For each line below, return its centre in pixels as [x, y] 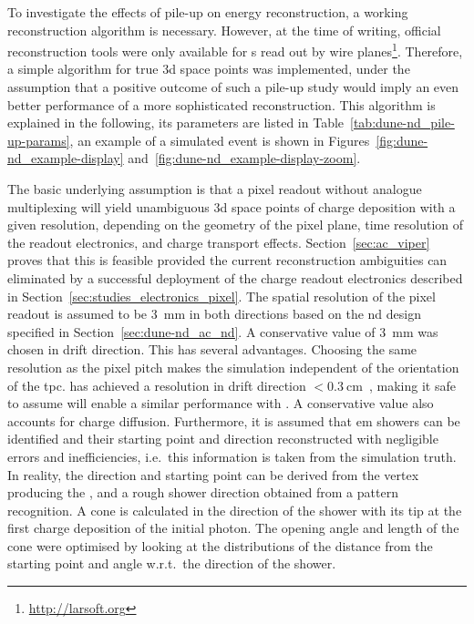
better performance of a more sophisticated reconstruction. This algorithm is [222, 104]
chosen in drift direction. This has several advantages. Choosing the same [212, 349]
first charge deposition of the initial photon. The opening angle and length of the [233, 528]
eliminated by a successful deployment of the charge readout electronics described [235, 277]
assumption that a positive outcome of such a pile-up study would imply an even [233, 87]
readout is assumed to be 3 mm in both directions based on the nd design [214, 314]
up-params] [39, 140]
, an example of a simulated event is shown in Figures [220, 140]
